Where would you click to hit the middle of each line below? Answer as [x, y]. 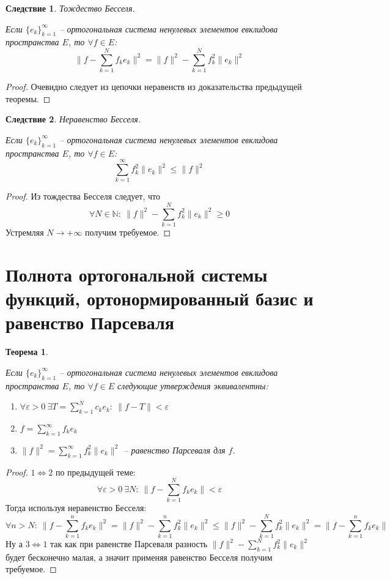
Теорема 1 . [27, 352]
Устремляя [25, 232]
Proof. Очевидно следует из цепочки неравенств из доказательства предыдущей [154, 87]
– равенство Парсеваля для [175, 450]
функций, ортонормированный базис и [160, 298]
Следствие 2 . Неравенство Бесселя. [73, 119]
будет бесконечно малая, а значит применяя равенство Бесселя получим [139, 557]
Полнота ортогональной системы [137, 274]
